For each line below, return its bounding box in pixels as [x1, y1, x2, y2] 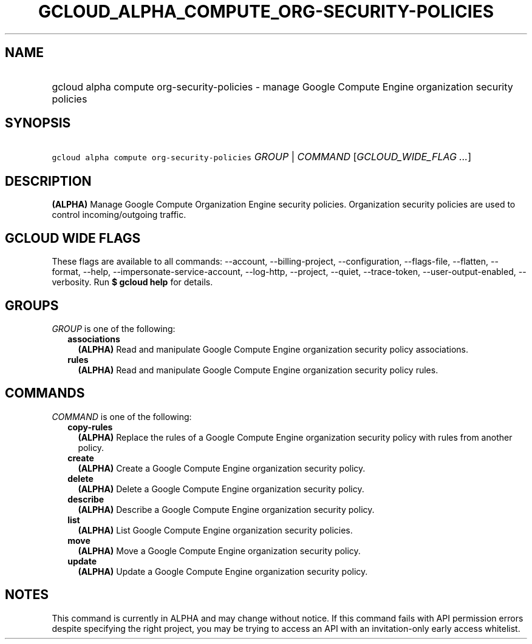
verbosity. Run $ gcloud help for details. [52, 277, 213, 288]
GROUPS [5, 297, 59, 313]
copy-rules [67, 421, 113, 432]
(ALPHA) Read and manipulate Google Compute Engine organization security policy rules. [78, 364, 438, 375]
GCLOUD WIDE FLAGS [5, 230, 141, 246]
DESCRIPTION [5, 173, 92, 189]
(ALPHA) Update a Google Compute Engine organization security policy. [78, 566, 368, 577]
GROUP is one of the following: [52, 323, 176, 334]
